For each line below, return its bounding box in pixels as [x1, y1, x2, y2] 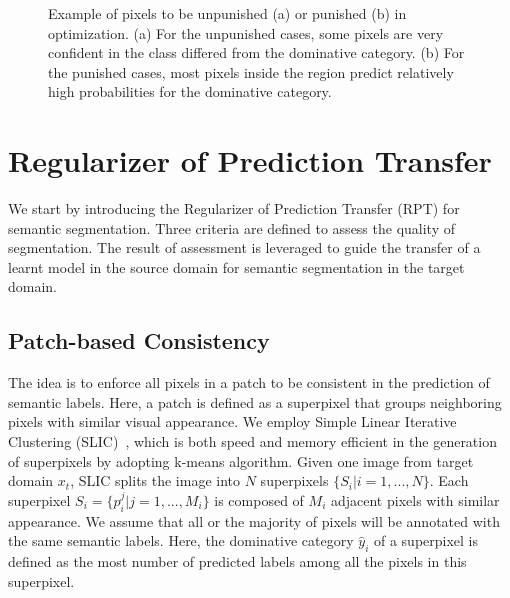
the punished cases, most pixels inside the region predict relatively [48, 61, 454, 82]
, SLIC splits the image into [70, 470, 241, 491]
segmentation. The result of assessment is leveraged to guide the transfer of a [8, 237, 481, 258]
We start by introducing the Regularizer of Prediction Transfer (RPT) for [8, 198, 460, 219]
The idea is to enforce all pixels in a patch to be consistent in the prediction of [8, 372, 490, 393]
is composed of [214, 489, 304, 510]
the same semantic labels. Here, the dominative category [8, 530, 354, 551]
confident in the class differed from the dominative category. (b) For [48, 42, 465, 63]
